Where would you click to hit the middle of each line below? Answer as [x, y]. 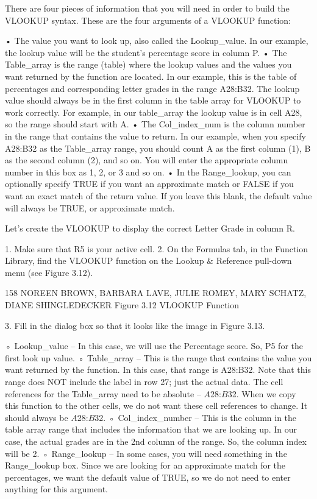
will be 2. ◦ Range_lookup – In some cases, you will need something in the [146, 453]
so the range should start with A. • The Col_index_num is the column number [155, 124]
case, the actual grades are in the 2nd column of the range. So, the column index [156, 441]
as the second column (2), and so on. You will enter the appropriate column [147, 160]
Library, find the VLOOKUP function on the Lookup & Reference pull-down [148, 260]
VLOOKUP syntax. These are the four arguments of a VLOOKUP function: [148, 20]
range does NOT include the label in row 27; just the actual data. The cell [144, 382]
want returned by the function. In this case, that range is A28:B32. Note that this [158, 370]
